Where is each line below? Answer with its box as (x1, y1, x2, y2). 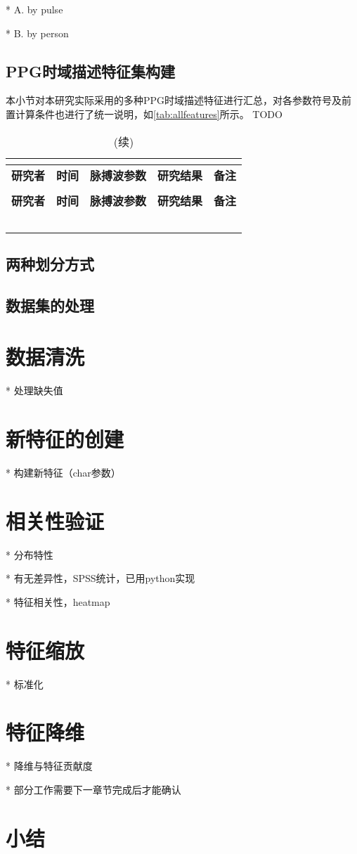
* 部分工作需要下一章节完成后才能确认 (6, 782, 181, 796)
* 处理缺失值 (6, 383, 63, 398)
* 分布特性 (6, 547, 53, 562)
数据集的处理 (6, 294, 94, 316)
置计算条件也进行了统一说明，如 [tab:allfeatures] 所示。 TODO (6, 106, 283, 121)
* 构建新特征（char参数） (6, 465, 121, 479)
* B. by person (6, 25, 69, 40)
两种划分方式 (6, 252, 94, 274)
